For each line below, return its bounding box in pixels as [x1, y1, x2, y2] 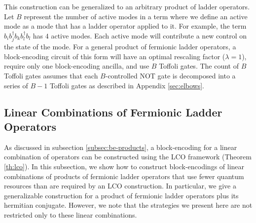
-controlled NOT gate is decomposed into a [105, 70, 236, 80]
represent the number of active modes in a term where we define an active [24, 11, 248, 21]
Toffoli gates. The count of [159, 61, 239, 71]
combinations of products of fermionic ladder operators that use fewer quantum [4, 171, 244, 181]
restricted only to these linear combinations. [4, 209, 137, 220]
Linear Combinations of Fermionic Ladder [4, 104, 222, 119]
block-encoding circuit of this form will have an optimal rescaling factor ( [4, 51, 225, 61]
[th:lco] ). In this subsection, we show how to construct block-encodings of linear [4, 161, 245, 171]
